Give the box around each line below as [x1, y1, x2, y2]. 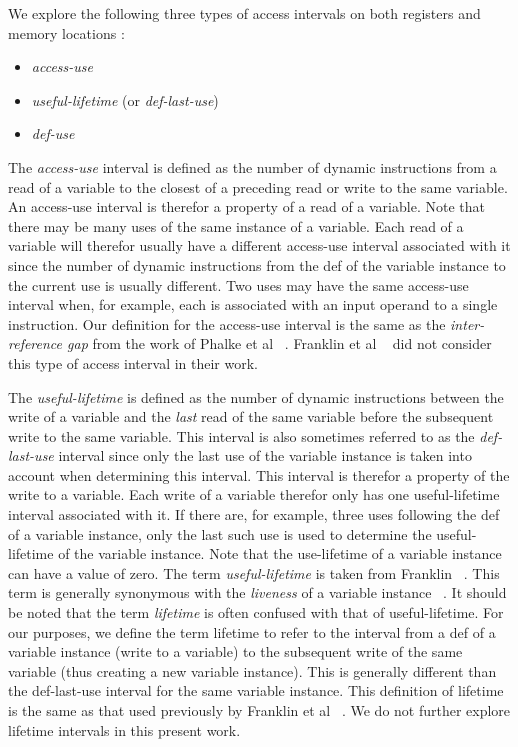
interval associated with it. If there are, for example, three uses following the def [8, 504, 500, 525]
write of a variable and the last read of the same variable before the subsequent [8, 406, 494, 427]
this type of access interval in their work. [8, 352, 258, 373]
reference [8, 333, 63, 354]
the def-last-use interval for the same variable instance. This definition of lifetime [8, 680, 504, 701]
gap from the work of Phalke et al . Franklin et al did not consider [67, 333, 492, 354]
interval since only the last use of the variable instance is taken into [58, 445, 472, 466]
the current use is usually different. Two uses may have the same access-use [8, 274, 469, 295]
